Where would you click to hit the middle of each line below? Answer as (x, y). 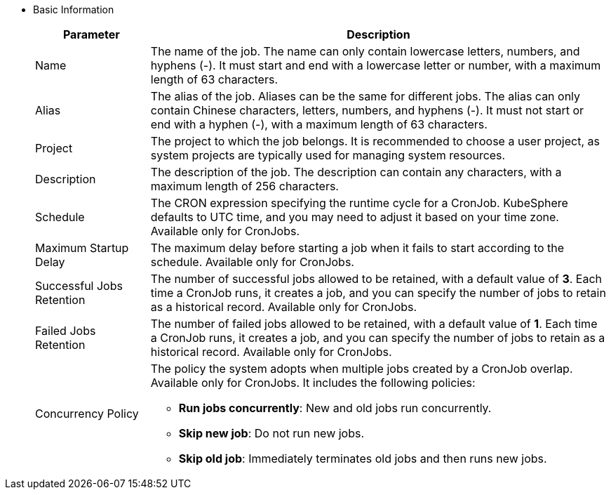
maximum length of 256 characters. (244, 186)
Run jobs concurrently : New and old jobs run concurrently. (335, 408)
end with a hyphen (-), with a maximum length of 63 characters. (319, 124)
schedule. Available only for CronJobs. (252, 262)
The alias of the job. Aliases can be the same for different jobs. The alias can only (365, 96)
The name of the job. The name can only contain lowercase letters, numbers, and (365, 51)
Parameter (91, 34)
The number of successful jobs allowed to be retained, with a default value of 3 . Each (376, 279)
